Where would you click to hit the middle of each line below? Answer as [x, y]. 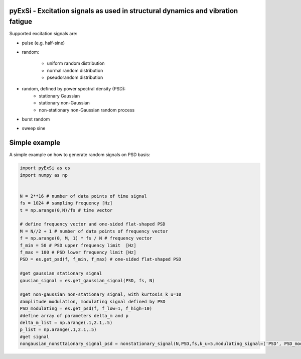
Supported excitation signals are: [43, 34]
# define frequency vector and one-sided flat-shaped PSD [93, 224]
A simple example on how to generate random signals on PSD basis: [80, 155]
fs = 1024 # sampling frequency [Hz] [66, 203]
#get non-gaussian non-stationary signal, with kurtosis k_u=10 [101, 294]
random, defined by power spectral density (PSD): [74, 89]
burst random [36, 119]
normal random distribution [75, 70]
